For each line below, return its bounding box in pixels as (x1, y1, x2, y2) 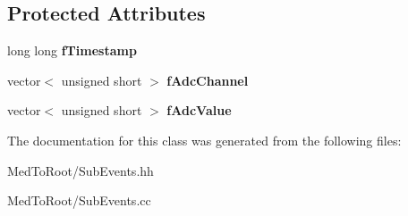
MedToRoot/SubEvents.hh (7, 161, 154, 179)
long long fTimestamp (7, 41, 137, 60)
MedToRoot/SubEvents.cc (7, 191, 151, 210)
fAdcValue (166, 101, 232, 120)
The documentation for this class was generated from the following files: (7, 130, 402, 149)
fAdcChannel (166, 71, 249, 89)
